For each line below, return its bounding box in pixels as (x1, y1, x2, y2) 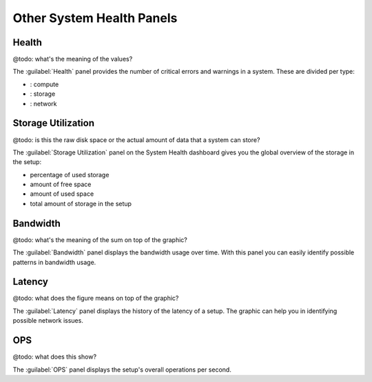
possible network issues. (12, 316, 84, 325)
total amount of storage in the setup (30, 199, 132, 208)
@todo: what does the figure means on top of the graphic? (12, 294, 179, 303)
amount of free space (30, 180, 92, 189)
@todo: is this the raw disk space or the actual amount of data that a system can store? (12, 135, 260, 144)
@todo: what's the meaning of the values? (12, 55, 133, 63)
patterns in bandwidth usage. (12, 258, 96, 266)
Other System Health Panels (12, 10, 178, 26)
